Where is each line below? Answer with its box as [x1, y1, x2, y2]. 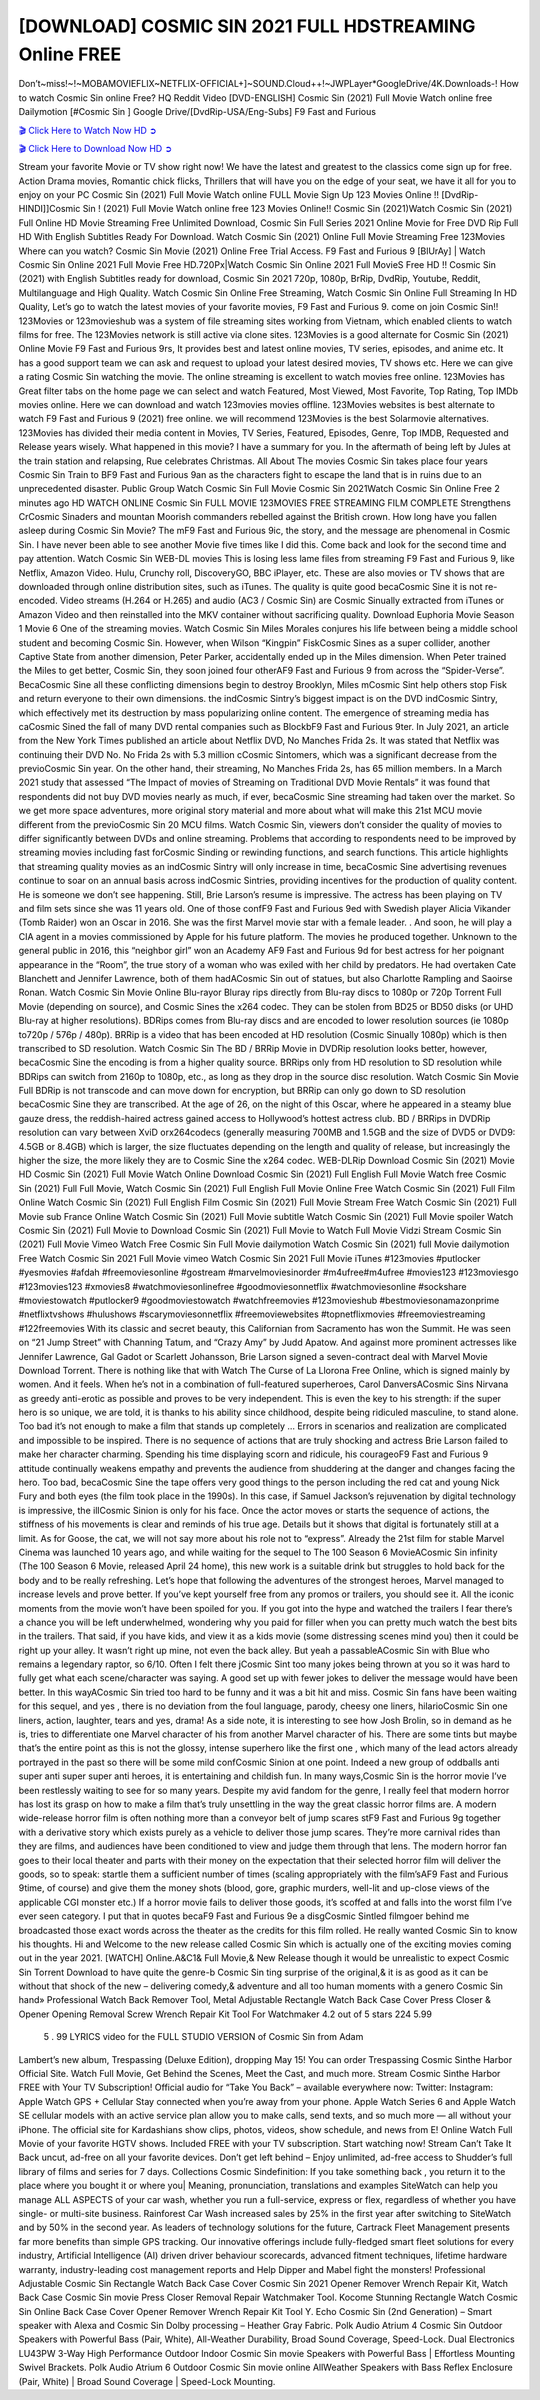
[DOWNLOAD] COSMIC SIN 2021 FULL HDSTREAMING [18, 15, 476, 37]
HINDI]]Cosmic [18, 203, 81, 215]
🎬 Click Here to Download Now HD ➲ [18, 142, 173, 154]
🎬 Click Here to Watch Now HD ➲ [18, 124, 157, 136]
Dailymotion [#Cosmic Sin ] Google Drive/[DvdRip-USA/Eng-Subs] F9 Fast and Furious [18, 106, 377, 118]
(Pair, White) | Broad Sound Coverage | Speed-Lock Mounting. [18, 2375, 276, 2387]
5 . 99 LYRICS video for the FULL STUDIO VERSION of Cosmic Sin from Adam [43, 2031, 364, 2043]
